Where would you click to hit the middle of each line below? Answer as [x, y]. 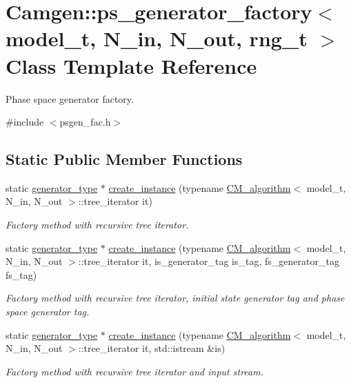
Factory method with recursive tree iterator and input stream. [134, 371]
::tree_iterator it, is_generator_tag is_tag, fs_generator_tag [209, 261]
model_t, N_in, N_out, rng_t [157, 38]
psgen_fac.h [85, 122]
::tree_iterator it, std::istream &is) [152, 348]
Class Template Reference [131, 65]
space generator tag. [48, 312]
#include [25, 122]
